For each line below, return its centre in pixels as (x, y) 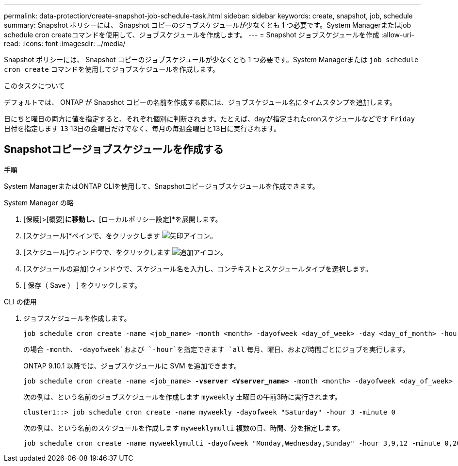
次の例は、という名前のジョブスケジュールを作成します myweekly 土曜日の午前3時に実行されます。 (182, 397)
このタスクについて (34, 86)
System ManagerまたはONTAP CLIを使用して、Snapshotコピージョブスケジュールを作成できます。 (162, 186)
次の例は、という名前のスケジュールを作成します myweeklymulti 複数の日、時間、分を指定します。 (184, 428)
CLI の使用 (20, 301)
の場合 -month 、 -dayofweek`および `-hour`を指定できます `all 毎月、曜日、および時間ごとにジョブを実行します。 (216, 349)
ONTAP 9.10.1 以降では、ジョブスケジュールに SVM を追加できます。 (132, 366)
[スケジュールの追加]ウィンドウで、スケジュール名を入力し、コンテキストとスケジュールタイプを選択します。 (198, 268)
